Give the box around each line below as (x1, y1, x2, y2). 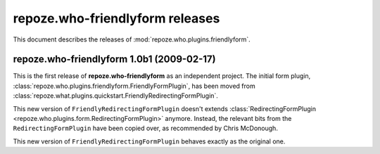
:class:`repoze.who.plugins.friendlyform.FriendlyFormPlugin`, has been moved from (13, 82, 256, 90)
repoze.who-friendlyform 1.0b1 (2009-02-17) (13, 53, 216, 65)
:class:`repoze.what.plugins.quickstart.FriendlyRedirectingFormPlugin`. (13, 91, 218, 100)
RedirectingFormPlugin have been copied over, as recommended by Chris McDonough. (13, 124, 278, 133)
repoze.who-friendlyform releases (13, 11, 220, 26)
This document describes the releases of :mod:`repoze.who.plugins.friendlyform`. (13, 35, 251, 44)
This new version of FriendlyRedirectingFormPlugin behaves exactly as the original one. (13, 137, 286, 146)
